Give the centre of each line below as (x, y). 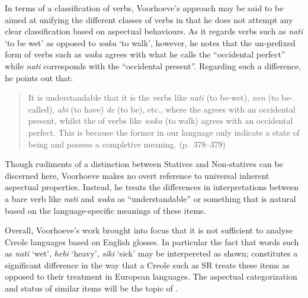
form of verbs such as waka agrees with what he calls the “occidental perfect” (145, 54)
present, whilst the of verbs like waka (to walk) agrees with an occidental (161, 121)
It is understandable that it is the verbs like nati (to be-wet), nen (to (153, 97)
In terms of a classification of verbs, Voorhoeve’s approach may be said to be (144, 8)
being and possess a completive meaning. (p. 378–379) (127, 144)
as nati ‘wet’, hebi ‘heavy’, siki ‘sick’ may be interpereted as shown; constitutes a (151, 253)
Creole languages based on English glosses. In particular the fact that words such (152, 241)
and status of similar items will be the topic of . (92, 288)
